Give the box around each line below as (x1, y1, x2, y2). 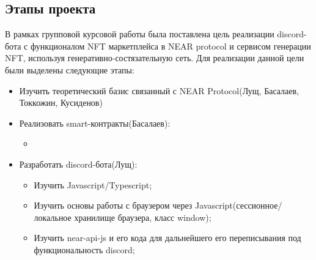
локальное (34, 210, 72, 223)
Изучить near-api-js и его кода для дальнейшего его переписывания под (34, 231, 301, 244)
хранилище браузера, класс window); (74, 210, 211, 223)
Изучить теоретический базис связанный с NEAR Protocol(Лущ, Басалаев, (19, 84, 299, 97)
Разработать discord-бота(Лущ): (19, 157, 138, 170)
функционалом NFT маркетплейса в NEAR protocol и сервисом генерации (30, 39, 311, 52)
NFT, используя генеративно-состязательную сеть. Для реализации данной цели (5, 51, 304, 64)
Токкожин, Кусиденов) (19, 96, 103, 109)
